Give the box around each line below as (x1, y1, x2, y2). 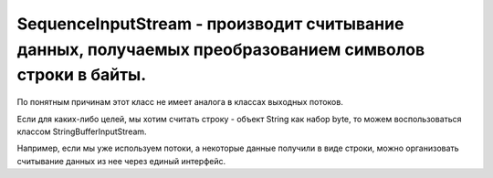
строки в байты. (16, 65, 147, 86)
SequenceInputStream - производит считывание (16, 14, 404, 34)
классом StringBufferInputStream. (16, 126, 147, 137)
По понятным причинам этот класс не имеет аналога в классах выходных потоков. (16, 97, 344, 108)
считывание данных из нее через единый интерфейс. (16, 155, 226, 166)
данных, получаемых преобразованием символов (16, 39, 425, 59)
